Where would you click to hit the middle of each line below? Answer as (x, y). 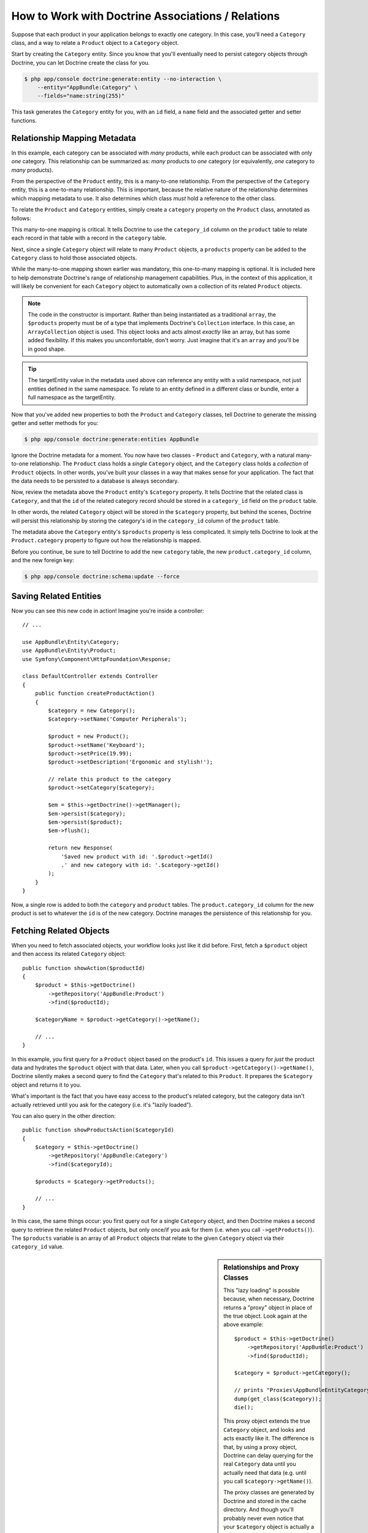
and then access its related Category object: (68, 954)
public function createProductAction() (95, 694)
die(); (244, 1407)
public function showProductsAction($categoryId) (98, 1130)
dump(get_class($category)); (278, 1399)
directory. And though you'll (259, 1510)
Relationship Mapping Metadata (74, 138)
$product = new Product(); (89, 736)
